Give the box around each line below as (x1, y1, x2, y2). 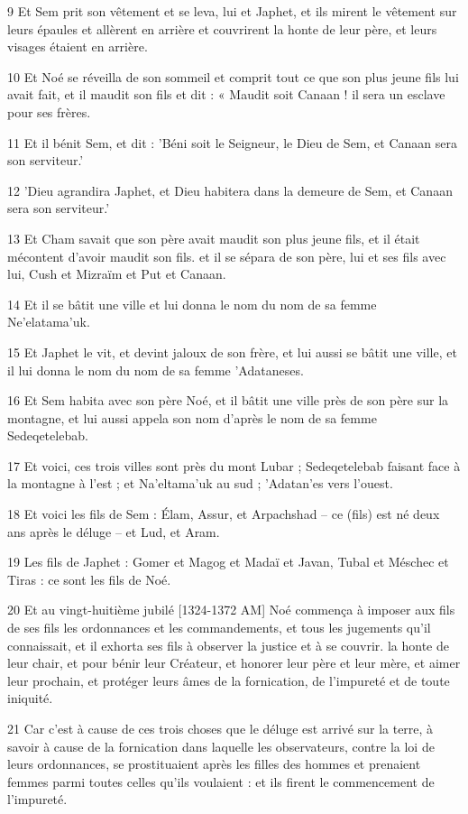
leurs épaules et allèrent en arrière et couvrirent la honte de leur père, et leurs (7, 19, 437, 38)
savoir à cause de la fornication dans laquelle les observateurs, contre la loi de (7, 736, 435, 755)
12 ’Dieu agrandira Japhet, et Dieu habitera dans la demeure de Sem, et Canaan (7, 180, 453, 199)
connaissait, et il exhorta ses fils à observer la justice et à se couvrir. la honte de (7, 635, 449, 654)
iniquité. (7, 689, 53, 708)
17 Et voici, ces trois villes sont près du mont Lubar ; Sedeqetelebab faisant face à (7, 456, 461, 475)
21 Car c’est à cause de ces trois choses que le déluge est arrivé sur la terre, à (7, 719, 434, 737)
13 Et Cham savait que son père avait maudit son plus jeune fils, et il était (7, 228, 420, 247)
